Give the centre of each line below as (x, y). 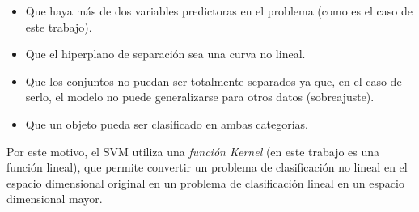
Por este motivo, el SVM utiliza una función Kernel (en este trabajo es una (193, 151)
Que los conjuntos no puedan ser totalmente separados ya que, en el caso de (214, 81)
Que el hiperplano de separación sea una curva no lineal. (165, 54)
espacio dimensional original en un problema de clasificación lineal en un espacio (205, 182)
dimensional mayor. (55, 199)
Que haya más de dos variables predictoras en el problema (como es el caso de (219, 11)
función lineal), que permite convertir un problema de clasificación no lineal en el (207, 167)
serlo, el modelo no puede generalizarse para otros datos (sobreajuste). (200, 97)
